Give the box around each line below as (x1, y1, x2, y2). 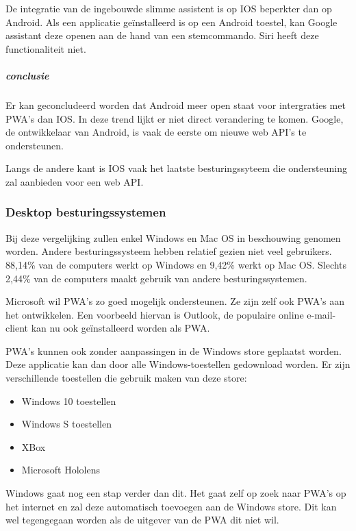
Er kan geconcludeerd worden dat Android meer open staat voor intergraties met (5, 97, 346, 112)
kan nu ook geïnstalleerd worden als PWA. (31, 321, 210, 335)
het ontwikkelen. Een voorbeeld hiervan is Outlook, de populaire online (5, 307, 304, 321)
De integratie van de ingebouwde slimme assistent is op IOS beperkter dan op (5, 1, 332, 15)
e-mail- (307, 307, 336, 321)
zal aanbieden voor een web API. (5, 174, 144, 188)
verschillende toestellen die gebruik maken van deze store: (5, 371, 247, 385)
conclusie (5, 68, 49, 82)
